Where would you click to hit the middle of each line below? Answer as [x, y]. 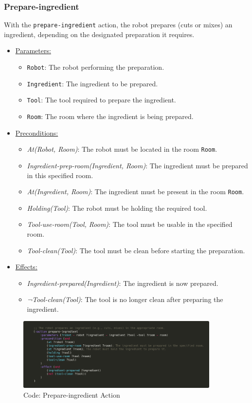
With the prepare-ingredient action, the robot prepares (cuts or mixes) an [118, 25]
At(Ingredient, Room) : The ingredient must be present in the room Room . [135, 191]
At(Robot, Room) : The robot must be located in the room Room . [122, 149]
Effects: [26, 267]
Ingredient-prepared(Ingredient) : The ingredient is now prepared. [123, 283]
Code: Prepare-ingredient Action [72, 394]
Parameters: [33, 50]
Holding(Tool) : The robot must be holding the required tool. [117, 208]
